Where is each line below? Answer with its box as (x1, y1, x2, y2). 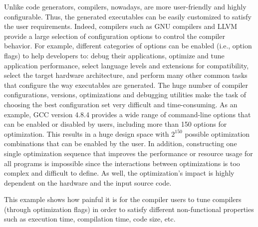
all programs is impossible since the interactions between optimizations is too (4, 158, 240, 168)
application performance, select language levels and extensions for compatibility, (4, 60, 249, 70)
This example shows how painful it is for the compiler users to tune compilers (4, 194, 242, 205)
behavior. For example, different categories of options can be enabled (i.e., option (4, 40, 252, 51)
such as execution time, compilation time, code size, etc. (4, 214, 176, 224)
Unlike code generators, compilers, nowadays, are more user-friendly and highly (4, 1, 247, 11)
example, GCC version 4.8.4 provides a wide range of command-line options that (4, 109, 251, 119)
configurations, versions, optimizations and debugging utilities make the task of (4, 89, 247, 100)
